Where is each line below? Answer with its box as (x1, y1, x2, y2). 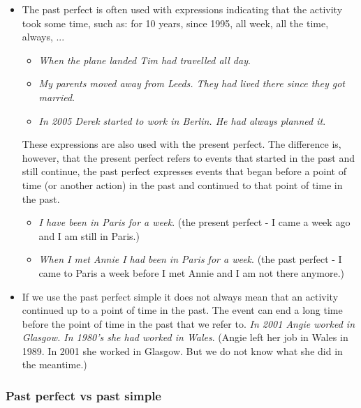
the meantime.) (22, 357, 87, 372)
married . (38, 89, 75, 104)
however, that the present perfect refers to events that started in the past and (22, 150, 355, 165)
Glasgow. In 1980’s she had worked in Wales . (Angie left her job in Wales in (22, 330, 348, 345)
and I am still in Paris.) (38, 228, 140, 243)
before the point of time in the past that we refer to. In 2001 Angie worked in (22, 316, 355, 331)
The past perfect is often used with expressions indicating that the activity (22, 2, 343, 16)
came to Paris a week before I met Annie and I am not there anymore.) (38, 265, 345, 280)
